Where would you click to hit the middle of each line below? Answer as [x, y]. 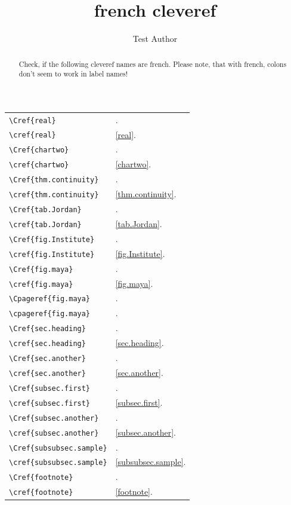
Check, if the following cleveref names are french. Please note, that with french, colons [153, 64]
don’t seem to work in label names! [73, 74]
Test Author [155, 39]
